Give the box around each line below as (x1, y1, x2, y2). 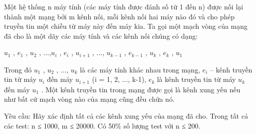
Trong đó (4, 64, 32, 74)
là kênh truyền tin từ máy (157, 74, 236, 84)
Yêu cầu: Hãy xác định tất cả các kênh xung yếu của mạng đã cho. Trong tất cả (4, 111, 248, 121)
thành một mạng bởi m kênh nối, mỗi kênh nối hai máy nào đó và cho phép (4, 11, 235, 21)
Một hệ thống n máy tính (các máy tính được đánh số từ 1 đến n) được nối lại (4, 1, 243, 11)
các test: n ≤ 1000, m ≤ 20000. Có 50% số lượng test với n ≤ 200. (4, 120, 200, 131)
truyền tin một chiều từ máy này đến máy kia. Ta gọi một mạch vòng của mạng (4, 21, 248, 31)
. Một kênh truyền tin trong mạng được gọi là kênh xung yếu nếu (41, 84, 241, 94)
